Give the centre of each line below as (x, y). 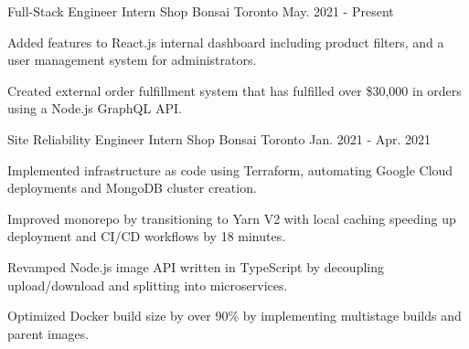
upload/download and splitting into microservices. (148, 285)
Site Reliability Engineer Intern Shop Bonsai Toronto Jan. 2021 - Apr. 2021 (219, 138)
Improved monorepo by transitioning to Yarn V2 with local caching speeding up (232, 218)
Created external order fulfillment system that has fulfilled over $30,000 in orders (234, 90)
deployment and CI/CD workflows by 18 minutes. (147, 236)
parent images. (48, 333)
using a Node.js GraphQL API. (95, 108)
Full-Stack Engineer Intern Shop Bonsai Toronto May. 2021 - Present (201, 11)
